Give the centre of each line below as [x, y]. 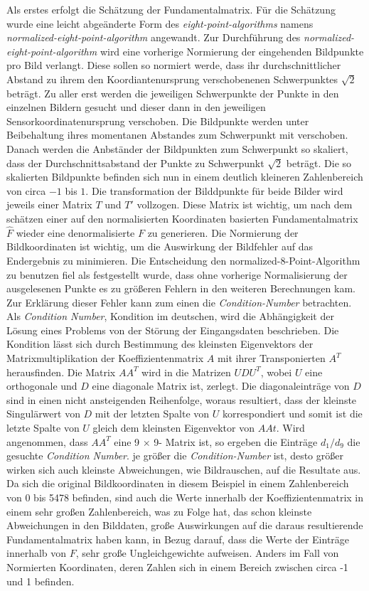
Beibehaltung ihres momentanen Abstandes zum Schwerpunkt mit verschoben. [177, 135]
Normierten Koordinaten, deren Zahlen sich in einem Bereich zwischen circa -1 [177, 566]
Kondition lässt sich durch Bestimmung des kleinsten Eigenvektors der [160, 344]
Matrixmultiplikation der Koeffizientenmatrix [105, 358]
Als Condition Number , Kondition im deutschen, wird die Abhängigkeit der [170, 316]
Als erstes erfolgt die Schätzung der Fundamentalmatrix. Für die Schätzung [171, 9]
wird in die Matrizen [186, 372]
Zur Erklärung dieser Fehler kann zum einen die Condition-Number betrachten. [179, 302]
